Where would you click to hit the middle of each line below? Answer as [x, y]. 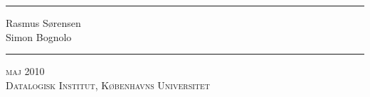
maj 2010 [25, 71]
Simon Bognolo [39, 36]
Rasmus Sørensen [43, 23]
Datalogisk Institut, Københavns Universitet [108, 85]
